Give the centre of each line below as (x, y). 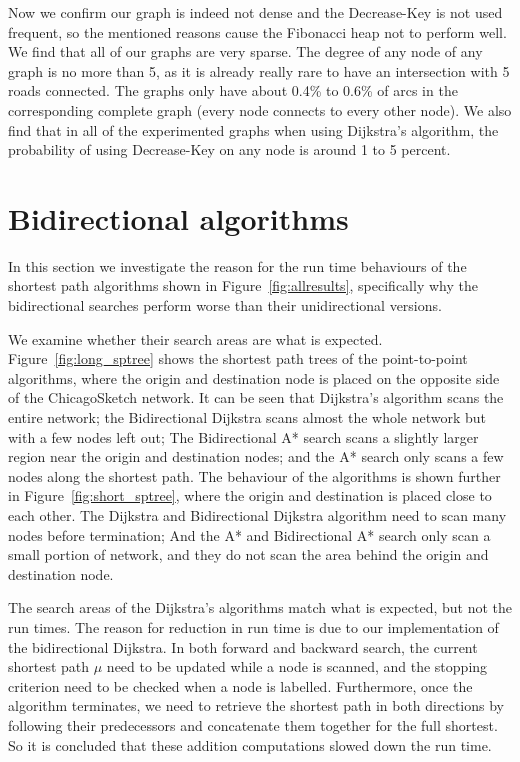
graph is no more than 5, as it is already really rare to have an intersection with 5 (259, 70)
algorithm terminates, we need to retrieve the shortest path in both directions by (256, 705)
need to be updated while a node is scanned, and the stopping (297, 666)
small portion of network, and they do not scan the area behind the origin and (248, 554)
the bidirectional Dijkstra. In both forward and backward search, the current (243, 646)
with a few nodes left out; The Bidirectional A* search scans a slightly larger (243, 436)
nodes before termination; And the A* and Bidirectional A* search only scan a (249, 534)
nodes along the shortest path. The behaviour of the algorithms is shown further (254, 475)
